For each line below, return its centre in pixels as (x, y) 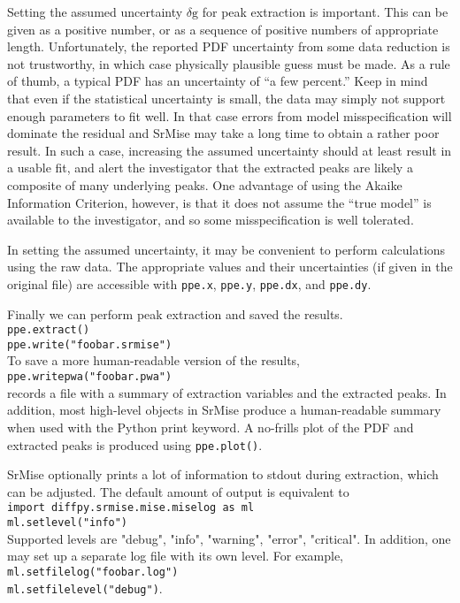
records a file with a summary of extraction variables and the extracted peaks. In (227, 392)
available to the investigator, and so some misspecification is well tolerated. (211, 220)
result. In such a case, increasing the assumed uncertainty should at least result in (230, 150)
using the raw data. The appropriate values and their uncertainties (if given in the (230, 267)
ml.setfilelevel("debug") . (85, 588)
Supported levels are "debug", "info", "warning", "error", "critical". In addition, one (229, 538)
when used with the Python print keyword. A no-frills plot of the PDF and (211, 427)
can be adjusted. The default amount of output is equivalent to (178, 491)
